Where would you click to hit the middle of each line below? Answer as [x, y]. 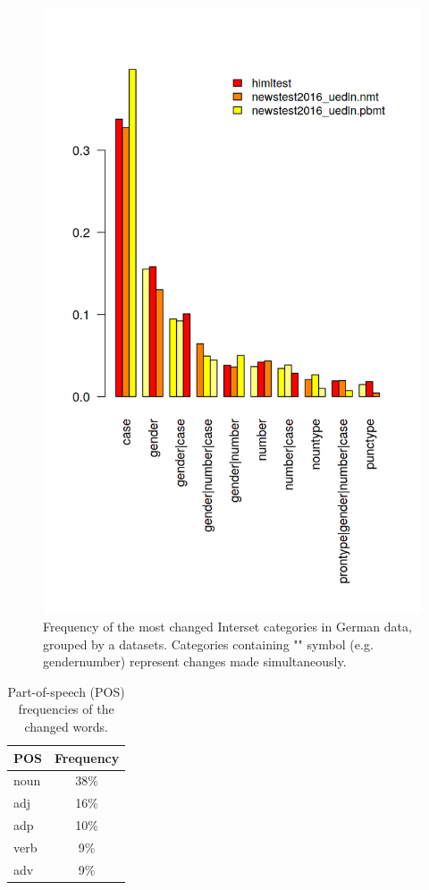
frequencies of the [66, 709]
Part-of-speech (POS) [66, 691]
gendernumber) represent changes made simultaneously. [195, 661]
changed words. [66, 726]
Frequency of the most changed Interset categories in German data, [227, 626]
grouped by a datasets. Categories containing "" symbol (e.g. [208, 644]
